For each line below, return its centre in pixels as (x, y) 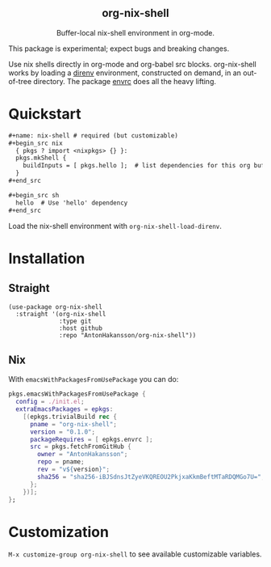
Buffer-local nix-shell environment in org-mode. (135, 32)
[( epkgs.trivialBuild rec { (70, 417)
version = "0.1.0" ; (62, 432)
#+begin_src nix (35, 143)
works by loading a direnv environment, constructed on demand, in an (125, 73)
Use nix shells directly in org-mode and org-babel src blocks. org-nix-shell (132, 64)
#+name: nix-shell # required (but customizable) (94, 135)
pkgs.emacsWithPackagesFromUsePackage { (77, 394)
